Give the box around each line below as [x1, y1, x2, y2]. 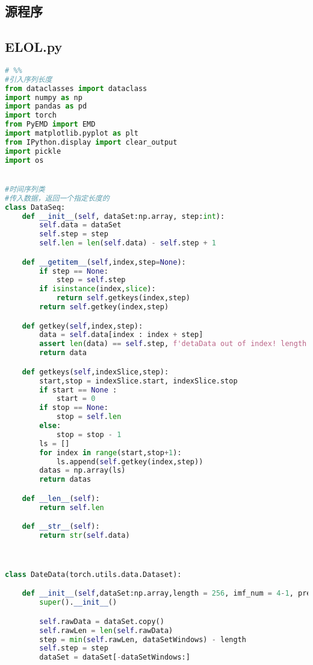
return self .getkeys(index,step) [56, 294, 190, 303]
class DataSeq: [5, 203, 66, 212]
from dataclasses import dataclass [5, 84, 147, 93]
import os [5, 156, 44, 165]
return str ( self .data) [39, 531, 130, 540]
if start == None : [39, 385, 117, 394]
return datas [39, 475, 91, 484]
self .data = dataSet [39, 221, 122, 230]
